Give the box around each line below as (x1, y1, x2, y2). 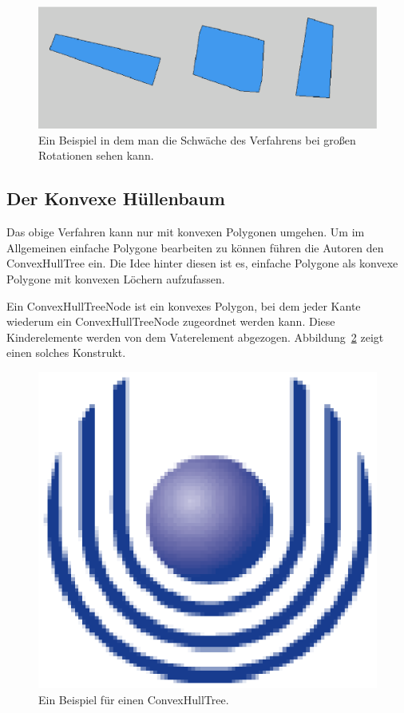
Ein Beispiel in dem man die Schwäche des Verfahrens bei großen (38, 131, 356, 148)
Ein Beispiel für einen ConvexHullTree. (38, 691, 229, 707)
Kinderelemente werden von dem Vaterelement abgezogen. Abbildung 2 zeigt (6, 328, 384, 345)
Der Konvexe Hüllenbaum (6, 186, 225, 211)
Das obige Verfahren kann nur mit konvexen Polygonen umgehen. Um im (6, 224, 365, 240)
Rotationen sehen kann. (38, 147, 154, 164)
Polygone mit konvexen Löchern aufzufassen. (6, 270, 225, 287)
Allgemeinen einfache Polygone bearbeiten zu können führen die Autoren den (6, 239, 384, 255)
